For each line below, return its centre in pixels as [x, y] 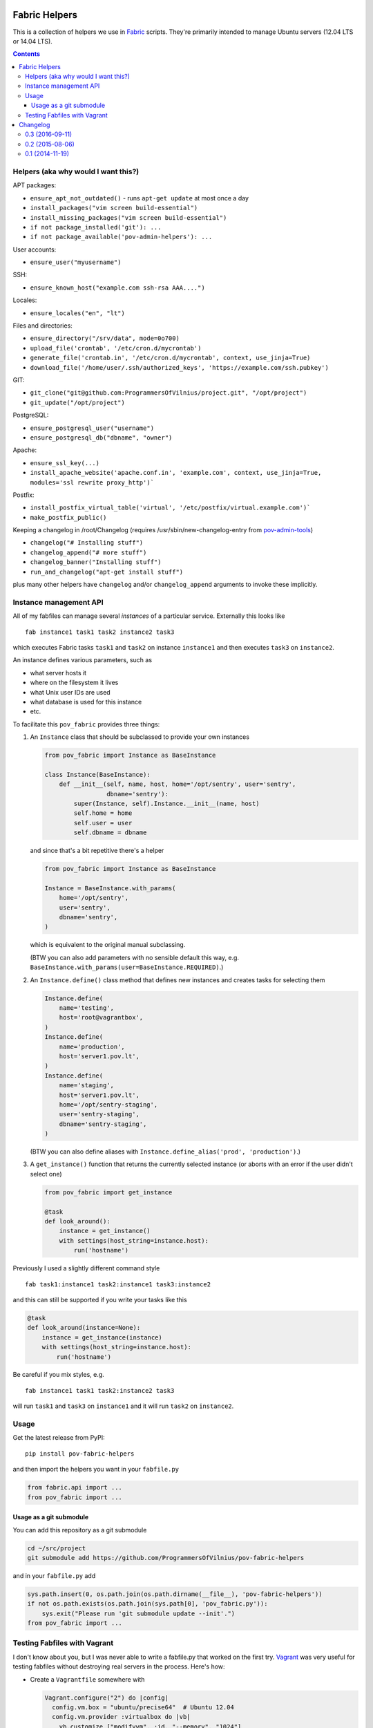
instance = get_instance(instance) [102, 1337]
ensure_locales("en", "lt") [78, 313]
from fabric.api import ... [75, 1487]
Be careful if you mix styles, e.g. [59, 1375]
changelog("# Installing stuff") [87, 543]
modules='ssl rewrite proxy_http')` [92, 482]
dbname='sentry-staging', [103, 1124]
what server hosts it [58, 673]
